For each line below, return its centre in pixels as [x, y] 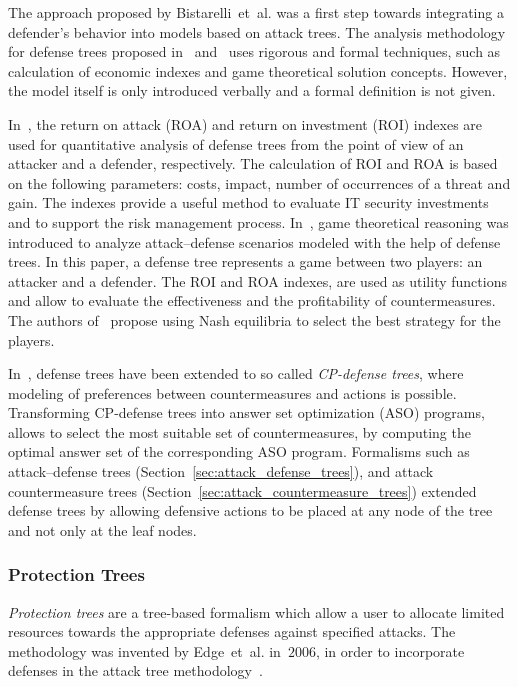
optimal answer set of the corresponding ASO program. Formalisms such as [239, 451]
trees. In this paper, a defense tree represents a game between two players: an [245, 261]
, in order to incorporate [390, 650]
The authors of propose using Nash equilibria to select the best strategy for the [254, 319]
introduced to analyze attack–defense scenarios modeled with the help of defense [254, 241]
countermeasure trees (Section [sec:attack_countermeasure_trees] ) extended [242, 490]
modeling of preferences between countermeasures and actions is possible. [232, 392]
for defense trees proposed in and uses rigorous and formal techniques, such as [254, 51]
